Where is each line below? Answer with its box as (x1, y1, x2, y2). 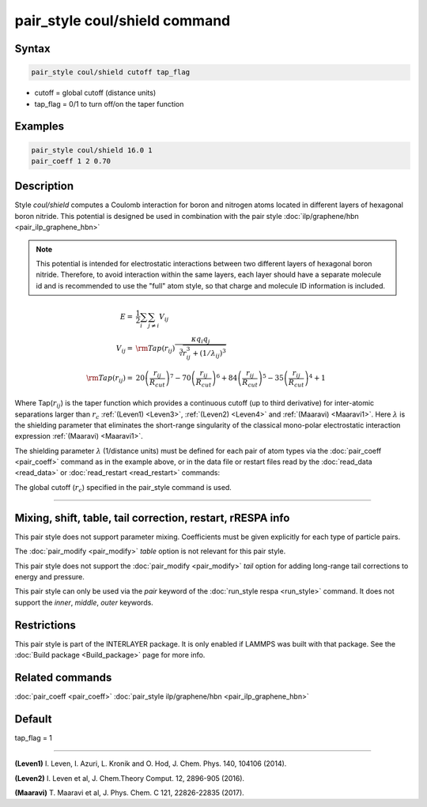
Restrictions (14, 618, 77, 632)
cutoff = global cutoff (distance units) (34, 88, 157, 98)
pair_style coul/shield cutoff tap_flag (31, 68, 190, 77)
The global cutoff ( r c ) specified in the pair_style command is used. (14, 482, 232, 494)
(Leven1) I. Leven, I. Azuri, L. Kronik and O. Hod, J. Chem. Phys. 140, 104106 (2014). (14, 759, 287, 768)
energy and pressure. (14, 571, 85, 581)
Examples (14, 119, 65, 134)
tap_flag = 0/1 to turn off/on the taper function (34, 99, 184, 108)
